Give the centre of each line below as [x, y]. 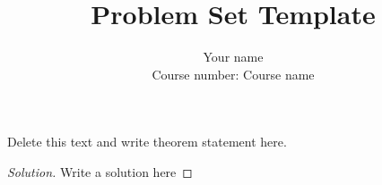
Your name [233, 57]
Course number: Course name [233, 74]
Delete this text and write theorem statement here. [147, 142]
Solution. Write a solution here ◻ [100, 171]
